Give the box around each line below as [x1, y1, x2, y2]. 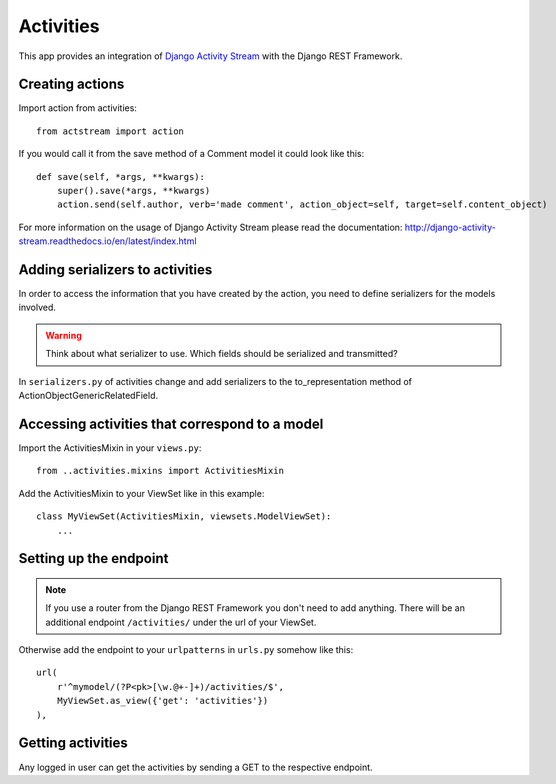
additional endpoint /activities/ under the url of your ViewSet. [45, 616, 317, 628]
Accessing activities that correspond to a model [18, 415, 324, 432]
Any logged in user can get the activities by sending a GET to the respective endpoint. [18, 761, 374, 773]
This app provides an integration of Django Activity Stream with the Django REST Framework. [18, 50, 403, 62]
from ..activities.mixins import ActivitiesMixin [36, 465, 285, 477]
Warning [45, 329, 82, 341]
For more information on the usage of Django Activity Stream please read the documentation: [18, 221, 403, 233]
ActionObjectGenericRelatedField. [18, 390, 159, 402]
